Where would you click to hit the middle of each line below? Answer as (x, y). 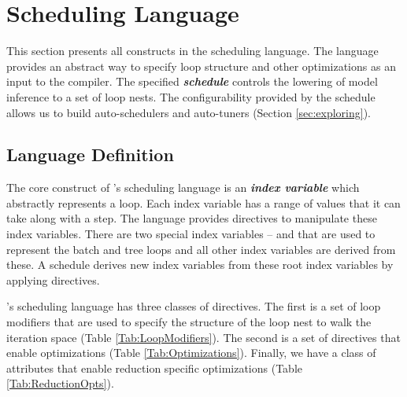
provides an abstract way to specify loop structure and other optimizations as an (201, 66)
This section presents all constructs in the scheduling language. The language (192, 51)
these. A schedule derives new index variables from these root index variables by (200, 265)
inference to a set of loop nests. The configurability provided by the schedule (191, 96)
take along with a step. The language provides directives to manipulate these (192, 218)
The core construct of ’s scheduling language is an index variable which (183, 187)
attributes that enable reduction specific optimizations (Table (154, 368)
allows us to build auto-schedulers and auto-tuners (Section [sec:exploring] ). (189, 112)
